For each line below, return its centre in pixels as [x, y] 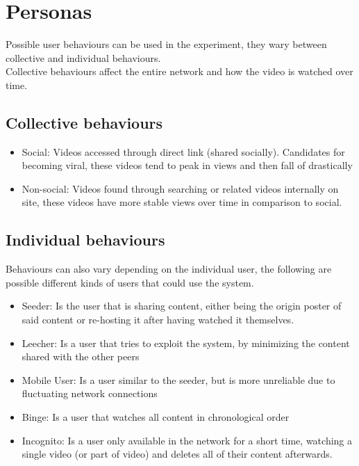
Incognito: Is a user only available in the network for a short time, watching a [187, 440]
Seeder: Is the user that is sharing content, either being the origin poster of [182, 306]
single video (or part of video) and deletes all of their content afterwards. [177, 454]
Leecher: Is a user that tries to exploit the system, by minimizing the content [186, 343]
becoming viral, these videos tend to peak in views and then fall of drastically [187, 165]
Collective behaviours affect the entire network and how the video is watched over [179, 71]
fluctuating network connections [90, 393]
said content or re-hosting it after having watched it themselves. [158, 320]
